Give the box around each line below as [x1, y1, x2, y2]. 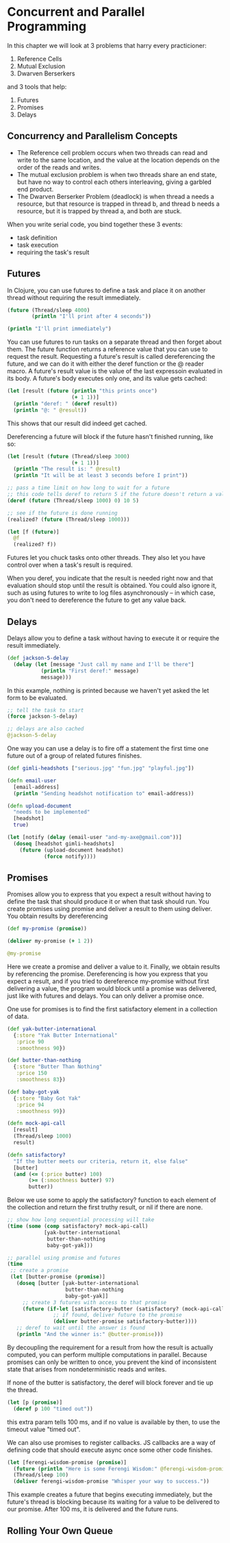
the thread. [7, 1385, 38, 1393]
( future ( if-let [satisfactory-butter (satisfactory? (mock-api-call [22, 1305, 225, 1312]
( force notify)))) [43, 853, 97, 860]
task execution [16, 241, 59, 249]
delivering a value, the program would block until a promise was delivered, [7, 984, 217, 992]
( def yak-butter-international [7, 1025, 97, 1033]
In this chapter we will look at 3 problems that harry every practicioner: [7, 41, 207, 49]
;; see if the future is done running [7, 509, 118, 517]
